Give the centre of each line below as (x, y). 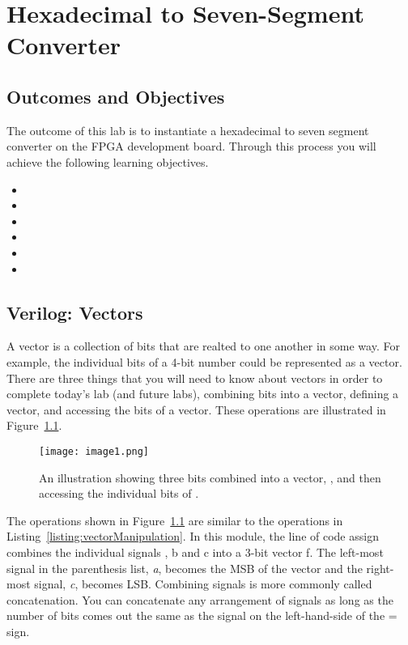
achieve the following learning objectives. (108, 161)
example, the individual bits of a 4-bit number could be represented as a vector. (204, 361)
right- (380, 568)
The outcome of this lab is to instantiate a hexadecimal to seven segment (188, 130)
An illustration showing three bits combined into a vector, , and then (210, 477)
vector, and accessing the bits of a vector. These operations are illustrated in (196, 409)
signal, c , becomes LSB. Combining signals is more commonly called (203, 584)
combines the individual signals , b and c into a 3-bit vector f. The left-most (195, 552)
